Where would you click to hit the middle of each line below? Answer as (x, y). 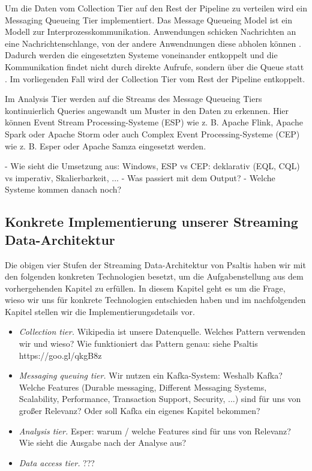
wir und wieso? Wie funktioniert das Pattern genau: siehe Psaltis (138, 343)
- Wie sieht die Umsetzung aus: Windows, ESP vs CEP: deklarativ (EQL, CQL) (152, 166)
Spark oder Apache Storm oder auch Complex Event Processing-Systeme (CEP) (152, 133)
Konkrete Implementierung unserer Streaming (151, 222)
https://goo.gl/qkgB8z (60, 355)
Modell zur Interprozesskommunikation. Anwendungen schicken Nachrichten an (151, 31)
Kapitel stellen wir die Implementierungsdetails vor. (100, 311)
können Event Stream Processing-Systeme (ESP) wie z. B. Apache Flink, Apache (154, 122)
